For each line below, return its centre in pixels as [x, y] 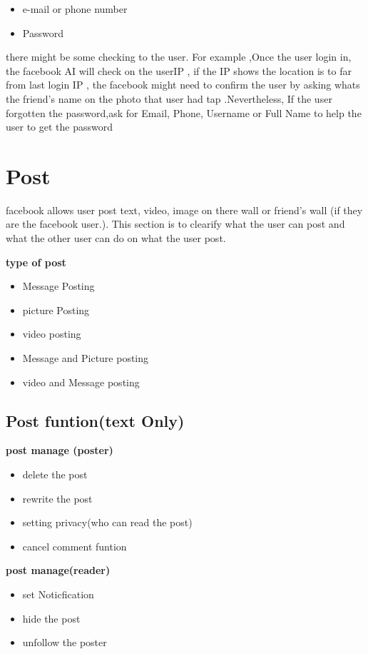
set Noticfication [58, 594]
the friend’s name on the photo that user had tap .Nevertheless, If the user [169, 98]
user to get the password [60, 127]
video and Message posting [81, 382]
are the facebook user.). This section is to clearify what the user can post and [175, 224]
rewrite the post [57, 498]
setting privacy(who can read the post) [107, 522]
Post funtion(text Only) [95, 420]
